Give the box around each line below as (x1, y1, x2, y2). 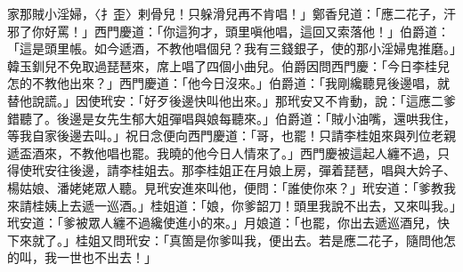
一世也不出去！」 (56, 248, 157, 267)
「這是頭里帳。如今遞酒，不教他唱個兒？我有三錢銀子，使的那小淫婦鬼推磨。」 (7, 39, 456, 58)
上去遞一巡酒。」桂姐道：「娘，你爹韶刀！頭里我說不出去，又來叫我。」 (56, 196, 456, 214)
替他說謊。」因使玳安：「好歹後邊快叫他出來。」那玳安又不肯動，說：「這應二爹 (7, 91, 456, 109)
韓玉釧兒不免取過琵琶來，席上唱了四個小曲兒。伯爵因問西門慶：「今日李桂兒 (7, 56, 450, 75)
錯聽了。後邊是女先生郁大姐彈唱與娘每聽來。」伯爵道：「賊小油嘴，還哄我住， (7, 108, 456, 127)
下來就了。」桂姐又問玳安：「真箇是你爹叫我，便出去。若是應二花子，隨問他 (7, 230, 443, 249)
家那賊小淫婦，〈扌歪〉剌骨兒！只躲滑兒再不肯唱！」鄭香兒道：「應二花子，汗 (7, 4, 456, 22)
